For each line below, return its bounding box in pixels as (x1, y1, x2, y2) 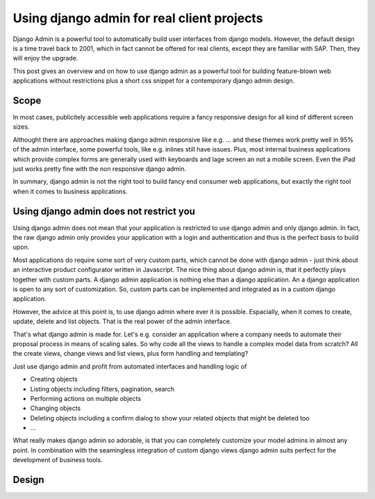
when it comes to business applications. (12, 187, 128, 195)
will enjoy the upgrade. (12, 54, 78, 63)
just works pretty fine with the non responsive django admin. (12, 164, 187, 173)
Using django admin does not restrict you (12, 205, 196, 217)
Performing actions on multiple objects (30, 394, 142, 402)
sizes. (12, 122, 30, 131)
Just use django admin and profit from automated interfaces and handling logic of (12, 362, 247, 370)
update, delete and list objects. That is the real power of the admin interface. (12, 317, 232, 326)
